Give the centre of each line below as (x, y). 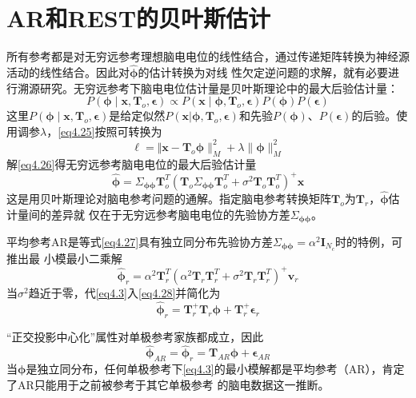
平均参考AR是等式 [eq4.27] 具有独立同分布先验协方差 (140, 241)
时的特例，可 (369, 241)
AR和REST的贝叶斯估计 (139, 18)
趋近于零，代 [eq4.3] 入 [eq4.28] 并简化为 (124, 292)
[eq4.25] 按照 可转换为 (110, 131)
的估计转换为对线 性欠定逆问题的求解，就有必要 (263, 72)
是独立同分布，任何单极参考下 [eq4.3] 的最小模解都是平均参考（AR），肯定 (215, 369)
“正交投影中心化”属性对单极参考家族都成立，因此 (135, 336)
